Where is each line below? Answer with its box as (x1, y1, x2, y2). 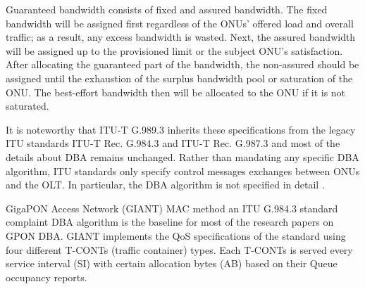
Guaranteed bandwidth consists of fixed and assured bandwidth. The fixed (6, 2, 328, 16)
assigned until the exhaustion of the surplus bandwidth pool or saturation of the (6, 70, 353, 85)
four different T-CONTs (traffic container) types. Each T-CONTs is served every (6, 242, 353, 257)
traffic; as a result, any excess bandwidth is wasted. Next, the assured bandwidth (6, 30, 356, 44)
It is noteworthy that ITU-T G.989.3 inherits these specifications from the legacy (6, 122, 356, 136)
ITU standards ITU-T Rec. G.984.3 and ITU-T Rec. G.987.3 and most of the (6, 136, 340, 150)
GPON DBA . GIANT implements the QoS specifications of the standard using (6, 228, 346, 243)
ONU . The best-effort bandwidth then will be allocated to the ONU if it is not (6, 84, 346, 99)
